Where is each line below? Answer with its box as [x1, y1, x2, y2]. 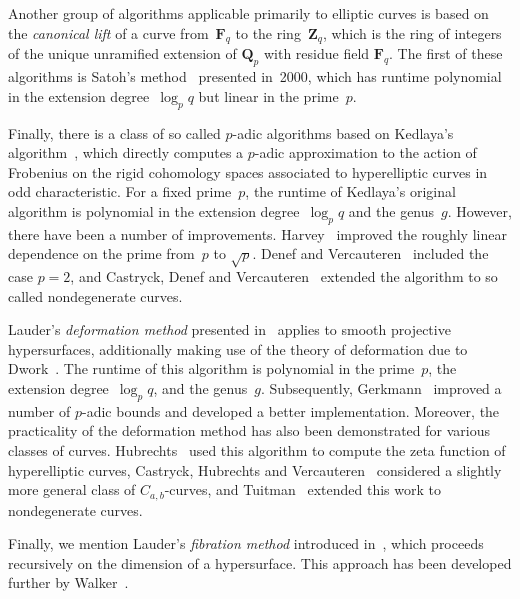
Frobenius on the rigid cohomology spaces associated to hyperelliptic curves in [8, 161, 488, 182]
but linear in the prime [198, 85, 339, 106]
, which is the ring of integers [322, 22, 502, 43]
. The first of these [389, 43, 503, 64]
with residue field [263, 43, 370, 64]
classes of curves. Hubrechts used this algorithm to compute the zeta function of [8, 440, 506, 461]
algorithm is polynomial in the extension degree [8, 200, 300, 221]
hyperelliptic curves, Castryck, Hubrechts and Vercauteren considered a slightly [8, 459, 502, 480]
